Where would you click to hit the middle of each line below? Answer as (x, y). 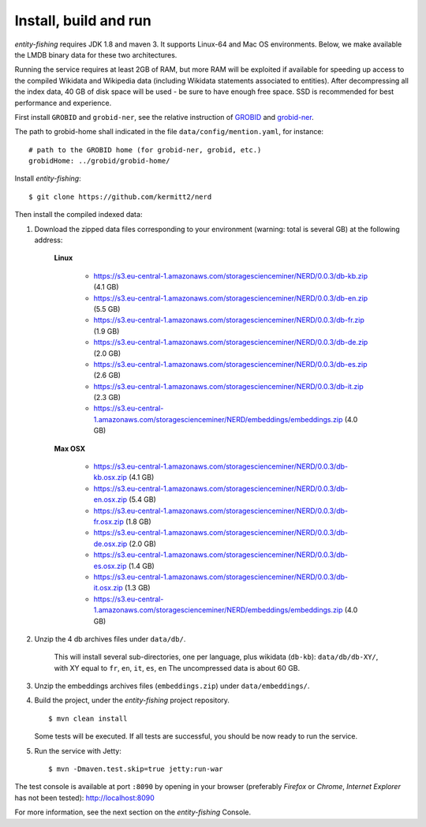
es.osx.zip (110, 566)
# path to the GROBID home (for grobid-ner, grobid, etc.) (145, 150)
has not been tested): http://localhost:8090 (85, 798)
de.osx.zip (110, 544)
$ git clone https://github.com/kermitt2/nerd (120, 196)
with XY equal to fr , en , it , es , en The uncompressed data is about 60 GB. (177, 668)
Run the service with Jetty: (78, 750)
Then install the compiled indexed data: (78, 215)
